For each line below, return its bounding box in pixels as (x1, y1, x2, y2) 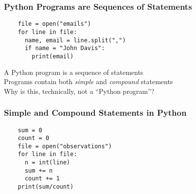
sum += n (24, 167, 53, 174)
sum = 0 (18, 126, 42, 134)
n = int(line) (24, 159, 71, 166)
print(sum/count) (18, 183, 74, 191)
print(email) (32, 53, 74, 60)
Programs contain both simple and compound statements (4, 76, 173, 87)
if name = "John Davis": (24, 45, 105, 52)
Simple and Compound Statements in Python (4, 106, 187, 119)
